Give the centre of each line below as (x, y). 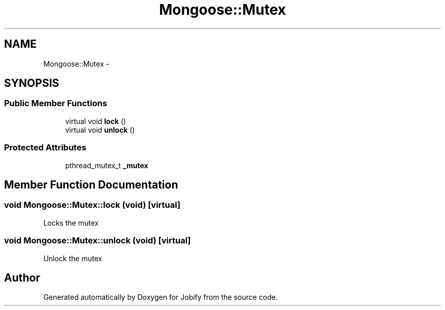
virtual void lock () (96, 121)
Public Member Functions (56, 103)
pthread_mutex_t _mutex (107, 165)
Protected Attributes (45, 148)
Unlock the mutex (73, 258)
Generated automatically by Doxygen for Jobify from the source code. (161, 297)
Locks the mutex (71, 223)
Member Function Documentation (91, 184)
